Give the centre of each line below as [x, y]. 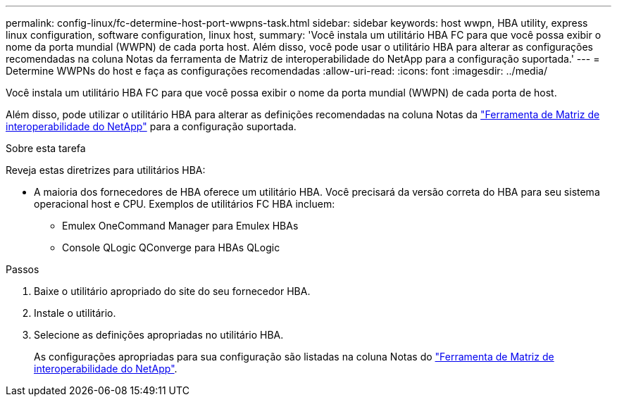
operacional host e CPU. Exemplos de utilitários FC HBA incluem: [185, 204]
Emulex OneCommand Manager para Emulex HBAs [180, 226]
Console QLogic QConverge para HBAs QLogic [171, 247]
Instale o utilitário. [75, 313]
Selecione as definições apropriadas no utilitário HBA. [159, 335]
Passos [23, 269]
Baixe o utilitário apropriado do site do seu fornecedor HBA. [172, 291]
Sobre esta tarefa [46, 148]
